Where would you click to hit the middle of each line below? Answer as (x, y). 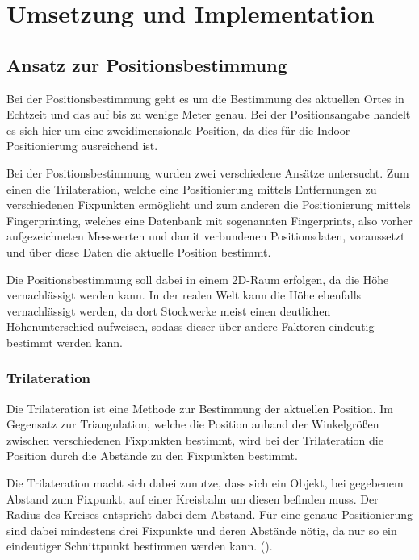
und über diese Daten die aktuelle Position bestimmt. (139, 251)
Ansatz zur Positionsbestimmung (147, 64)
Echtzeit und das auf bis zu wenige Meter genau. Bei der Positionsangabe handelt (209, 114)
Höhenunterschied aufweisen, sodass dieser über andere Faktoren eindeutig (191, 326)
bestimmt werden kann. (65, 342)
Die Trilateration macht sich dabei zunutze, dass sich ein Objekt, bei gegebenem (205, 483)
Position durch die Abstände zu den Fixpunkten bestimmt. (152, 456)
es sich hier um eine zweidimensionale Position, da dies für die (160, 130)
